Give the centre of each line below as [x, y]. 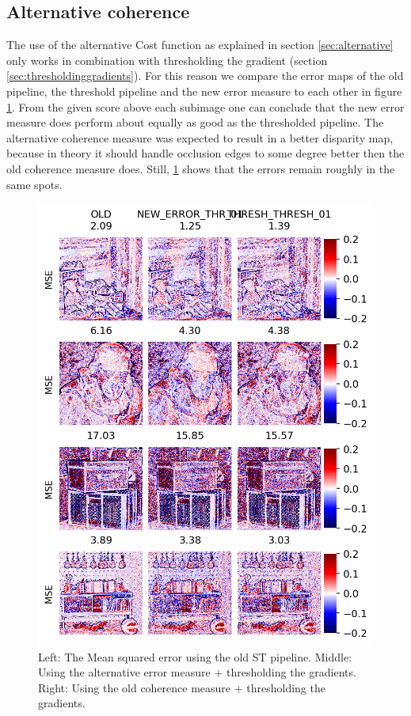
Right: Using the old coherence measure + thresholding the [182, 687]
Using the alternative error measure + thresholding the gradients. [197, 672]
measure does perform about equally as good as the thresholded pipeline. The [195, 122]
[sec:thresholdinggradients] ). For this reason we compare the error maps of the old [205, 76]
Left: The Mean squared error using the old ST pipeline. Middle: [195, 656]
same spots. [34, 184]
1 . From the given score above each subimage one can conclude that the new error [205, 106]
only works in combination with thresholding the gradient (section [167, 60]
